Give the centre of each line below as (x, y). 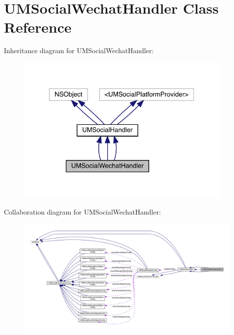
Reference (38, 27)
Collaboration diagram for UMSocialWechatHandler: (82, 212)
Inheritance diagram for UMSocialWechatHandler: (79, 50)
